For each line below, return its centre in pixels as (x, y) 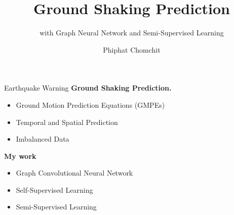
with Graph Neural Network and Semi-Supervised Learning (132, 33)
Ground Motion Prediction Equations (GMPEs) (90, 104)
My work (20, 156)
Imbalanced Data (43, 139)
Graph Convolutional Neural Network (74, 173)
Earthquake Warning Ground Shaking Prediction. (88, 88)
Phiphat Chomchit (132, 49)
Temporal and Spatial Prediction (67, 122)
